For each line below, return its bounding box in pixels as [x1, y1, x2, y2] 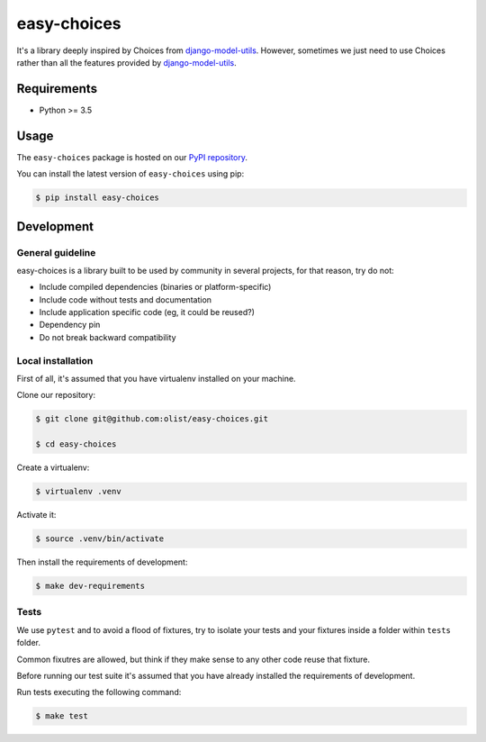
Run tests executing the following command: [16, 687, 182, 698]
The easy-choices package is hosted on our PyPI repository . [16, 151, 247, 162]
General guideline [16, 246, 96, 258]
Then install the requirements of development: [16, 556, 188, 567]
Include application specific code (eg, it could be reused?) [39, 307, 256, 318]
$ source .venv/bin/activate [35, 534, 165, 544]
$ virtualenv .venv [35, 486, 121, 497]
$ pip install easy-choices [35, 193, 159, 203]
